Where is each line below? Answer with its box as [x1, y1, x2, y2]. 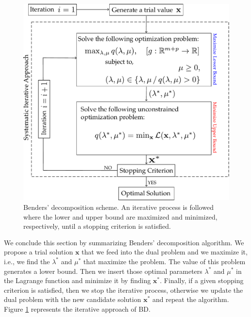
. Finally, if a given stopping [160, 275, 244, 285]
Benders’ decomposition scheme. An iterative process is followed [23, 202, 214, 212]
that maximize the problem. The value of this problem [83, 256, 246, 266]
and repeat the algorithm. [152, 294, 229, 304]
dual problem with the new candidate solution [4, 294, 141, 304]
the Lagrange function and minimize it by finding [4, 275, 151, 285]
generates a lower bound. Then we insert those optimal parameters [4, 266, 202, 276]
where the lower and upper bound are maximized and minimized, [23, 211, 218, 222]
